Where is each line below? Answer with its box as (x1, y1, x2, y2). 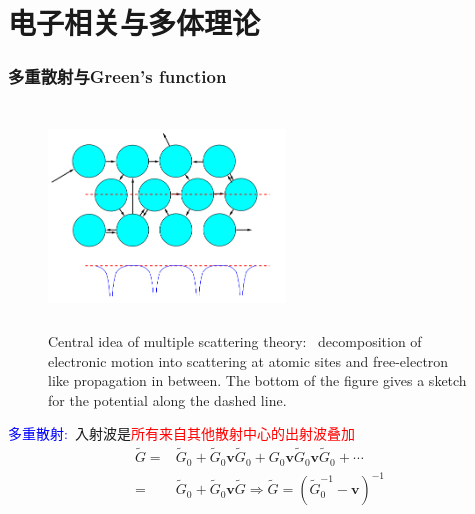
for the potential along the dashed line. (48, 389, 287, 410)
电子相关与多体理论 (8, 2, 261, 43)
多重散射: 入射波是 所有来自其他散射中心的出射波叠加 (8, 423, 355, 444)
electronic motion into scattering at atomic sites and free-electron (48, 350, 449, 371)
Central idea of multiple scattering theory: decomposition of (48, 330, 422, 351)
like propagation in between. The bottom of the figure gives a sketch (48, 370, 467, 391)
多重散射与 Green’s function (8, 64, 227, 89)
